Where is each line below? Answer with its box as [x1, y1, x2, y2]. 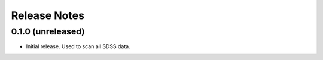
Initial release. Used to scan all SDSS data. [26, 43, 131, 50]
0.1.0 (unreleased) [11, 26, 85, 37]
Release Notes [11, 9, 85, 22]
